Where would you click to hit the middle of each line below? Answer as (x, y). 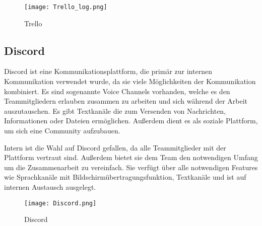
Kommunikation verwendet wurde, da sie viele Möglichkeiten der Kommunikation (130, 81)
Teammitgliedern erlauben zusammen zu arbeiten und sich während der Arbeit (126, 101)
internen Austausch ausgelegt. (50, 186)
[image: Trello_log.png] (66, 7)
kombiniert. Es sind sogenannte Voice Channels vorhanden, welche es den (117, 91)
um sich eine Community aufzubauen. (62, 131)
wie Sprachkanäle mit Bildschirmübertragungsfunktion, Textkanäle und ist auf (125, 177)
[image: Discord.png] (60, 203)
